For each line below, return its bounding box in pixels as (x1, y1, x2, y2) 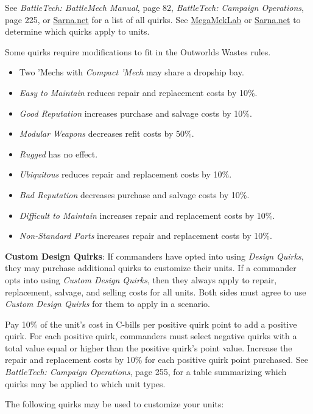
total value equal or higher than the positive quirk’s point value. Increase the (5, 341, 292, 354)
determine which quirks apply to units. (5, 25, 150, 38)
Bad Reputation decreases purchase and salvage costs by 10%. (19, 188, 250, 201)
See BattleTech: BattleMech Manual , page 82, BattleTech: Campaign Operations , (5, 1, 304, 13)
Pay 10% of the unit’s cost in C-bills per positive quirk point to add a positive (5, 317, 297, 330)
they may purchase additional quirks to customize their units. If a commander (5, 261, 297, 274)
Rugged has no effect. (19, 147, 98, 160)
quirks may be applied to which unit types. (5, 377, 166, 390)
